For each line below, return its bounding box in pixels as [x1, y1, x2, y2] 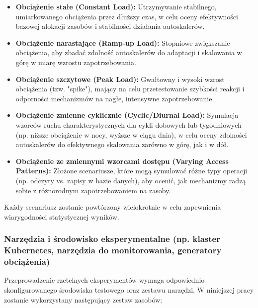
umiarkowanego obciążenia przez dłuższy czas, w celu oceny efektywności [15, 11, 238, 21]
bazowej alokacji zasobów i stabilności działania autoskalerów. [15, 21, 205, 31]
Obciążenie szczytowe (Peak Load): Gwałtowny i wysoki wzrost [15, 74, 225, 84]
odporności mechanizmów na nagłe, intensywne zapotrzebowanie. [15, 93, 214, 103]
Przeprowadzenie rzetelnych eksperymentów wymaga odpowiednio [4, 275, 205, 285]
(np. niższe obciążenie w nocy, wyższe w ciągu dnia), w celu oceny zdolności [15, 129, 247, 140]
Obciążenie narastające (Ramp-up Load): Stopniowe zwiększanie [15, 37, 230, 48]
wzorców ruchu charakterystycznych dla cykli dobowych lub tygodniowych [15, 119, 242, 130]
